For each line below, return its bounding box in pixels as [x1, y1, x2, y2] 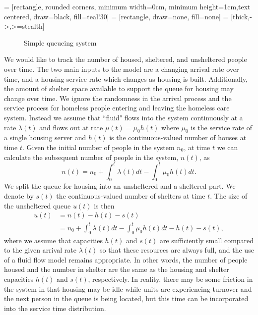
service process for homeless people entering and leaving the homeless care [4, 103, 230, 113]
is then [94, 200, 115, 210]
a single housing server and [4, 132, 86, 143]
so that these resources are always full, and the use [99, 245, 254, 255]
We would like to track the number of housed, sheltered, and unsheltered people [4, 54, 247, 64]
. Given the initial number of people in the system [22, 142, 175, 152]
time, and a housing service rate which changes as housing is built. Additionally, [4, 73, 248, 84]
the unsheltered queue [4, 200, 71, 210]
